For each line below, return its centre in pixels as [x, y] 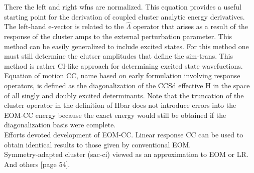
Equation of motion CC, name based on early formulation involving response [122, 75]
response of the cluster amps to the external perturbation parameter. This [118, 36]
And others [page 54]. [37, 164]
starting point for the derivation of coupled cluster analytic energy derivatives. [124, 16]
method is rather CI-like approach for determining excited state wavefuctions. [123, 65]
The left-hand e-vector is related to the [64, 26]
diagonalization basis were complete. [60, 125]
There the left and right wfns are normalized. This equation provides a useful [123, 7]
